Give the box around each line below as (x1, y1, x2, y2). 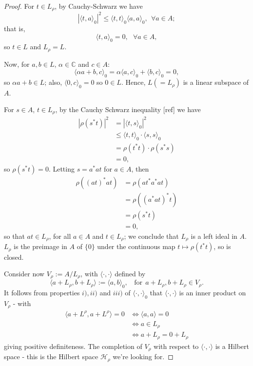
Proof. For (4, 1, 35, 11)
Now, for (4, 58, 30, 69)
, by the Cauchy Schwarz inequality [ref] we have (55, 104, 201, 114)
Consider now (4, 268, 44, 278)
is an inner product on (179, 288, 246, 298)
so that (4, 231, 25, 241)
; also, (44, 77, 62, 87)
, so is (214, 241, 231, 251)
